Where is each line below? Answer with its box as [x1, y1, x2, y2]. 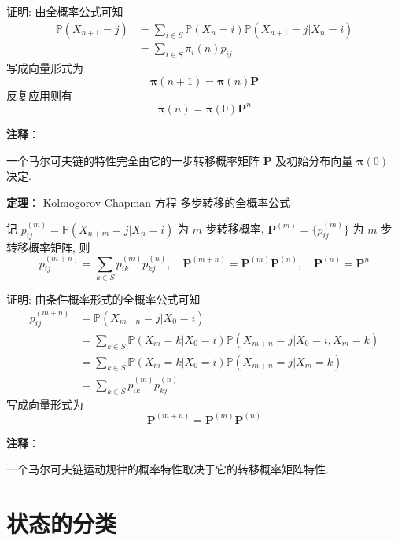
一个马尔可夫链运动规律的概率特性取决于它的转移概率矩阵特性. [6, 461, 329, 477]
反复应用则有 [6, 86, 72, 103]
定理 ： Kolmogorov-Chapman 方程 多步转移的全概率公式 [6, 193, 291, 210]
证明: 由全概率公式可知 [6, 3, 123, 19]
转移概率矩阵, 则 [6, 238, 90, 255]
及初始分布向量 [275, 152, 353, 168]
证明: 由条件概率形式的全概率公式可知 [6, 290, 201, 307]
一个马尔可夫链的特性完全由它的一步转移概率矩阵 [6, 152, 260, 168]
